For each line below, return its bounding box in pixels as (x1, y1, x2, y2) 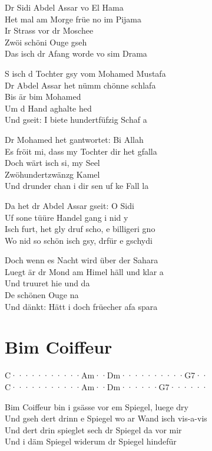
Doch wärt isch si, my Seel (5, 156, 100, 169)
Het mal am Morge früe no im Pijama (5, 12, 142, 25)
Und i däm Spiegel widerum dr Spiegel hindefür (5, 435, 177, 447)
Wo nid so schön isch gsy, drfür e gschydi (5, 234, 153, 246)
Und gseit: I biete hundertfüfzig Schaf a (5, 113, 147, 126)
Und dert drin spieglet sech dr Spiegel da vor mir (5, 423, 182, 436)
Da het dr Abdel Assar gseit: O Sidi (5, 199, 134, 211)
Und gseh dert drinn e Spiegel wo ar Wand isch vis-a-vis (5, 412, 207, 424)
